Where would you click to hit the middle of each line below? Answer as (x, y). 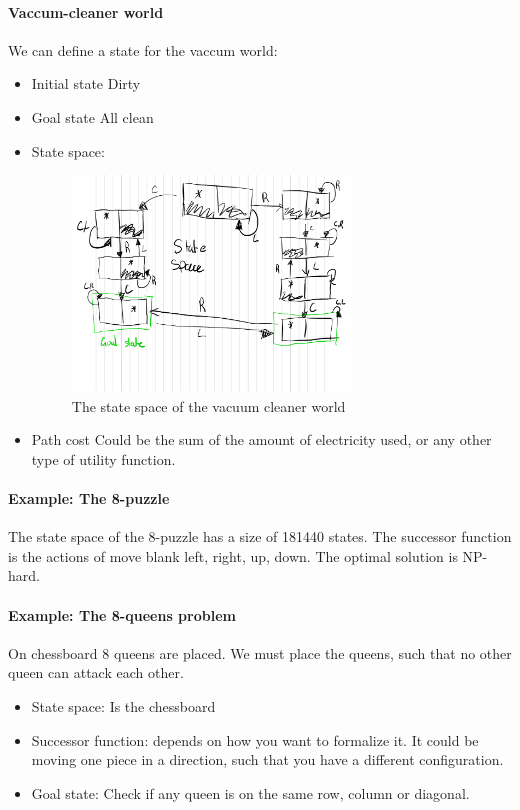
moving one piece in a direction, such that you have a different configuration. (267, 759)
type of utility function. (103, 458)
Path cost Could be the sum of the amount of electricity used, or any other (261, 439)
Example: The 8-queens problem (122, 614)
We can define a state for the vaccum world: (143, 49)
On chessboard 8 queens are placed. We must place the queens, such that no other (260, 652)
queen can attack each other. (96, 672)
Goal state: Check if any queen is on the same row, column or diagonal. (250, 792)
